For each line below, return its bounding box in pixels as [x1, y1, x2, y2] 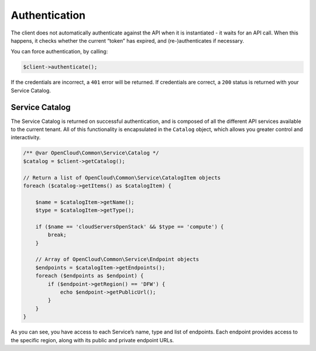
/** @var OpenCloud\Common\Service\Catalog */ [23, 150, 159, 156]
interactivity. [11, 134, 41, 141]
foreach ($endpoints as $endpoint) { [35, 273, 144, 279]
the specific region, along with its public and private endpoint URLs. [11, 336, 174, 343]
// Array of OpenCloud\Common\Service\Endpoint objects [35, 256, 200, 263]
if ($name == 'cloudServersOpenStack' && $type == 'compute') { [35, 223, 224, 230]
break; [47, 232, 67, 238]
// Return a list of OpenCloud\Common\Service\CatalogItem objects [23, 174, 221, 181]
